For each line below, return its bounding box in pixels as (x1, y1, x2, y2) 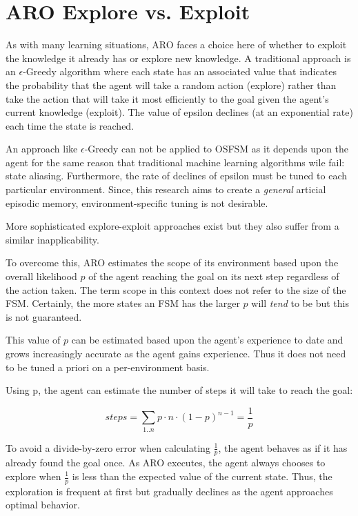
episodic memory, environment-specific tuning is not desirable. (6, 195, 268, 210)
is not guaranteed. (6, 309, 82, 324)
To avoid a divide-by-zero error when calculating (6, 440, 210, 455)
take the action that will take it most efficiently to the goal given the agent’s (6, 91, 329, 106)
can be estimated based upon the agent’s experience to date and (71, 333, 344, 347)
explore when (6, 469, 61, 483)
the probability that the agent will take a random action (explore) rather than (6, 77, 337, 92)
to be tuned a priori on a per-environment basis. (6, 359, 210, 374)
